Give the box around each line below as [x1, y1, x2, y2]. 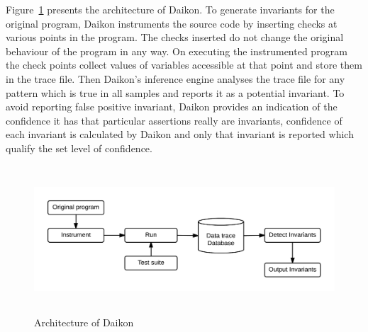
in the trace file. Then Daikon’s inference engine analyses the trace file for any [6, 71, 345, 86]
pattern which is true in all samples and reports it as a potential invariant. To [6, 85, 345, 100]
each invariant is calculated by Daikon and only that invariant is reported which [6, 127, 354, 142]
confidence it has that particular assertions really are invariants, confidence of [6, 113, 342, 127]
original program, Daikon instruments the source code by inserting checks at [6, 16, 338, 30]
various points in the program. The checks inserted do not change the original [6, 30, 344, 45]
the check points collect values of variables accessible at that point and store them [6, 57, 362, 72]
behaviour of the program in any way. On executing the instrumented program [6, 43, 347, 58]
